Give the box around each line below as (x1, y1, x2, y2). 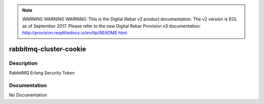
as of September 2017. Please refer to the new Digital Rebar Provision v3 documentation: (22, 23, 201, 29)
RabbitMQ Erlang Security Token (9, 70, 75, 76)
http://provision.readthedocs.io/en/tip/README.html (22, 30, 127, 36)
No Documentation (9, 92, 47, 98)
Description (9, 60, 38, 67)
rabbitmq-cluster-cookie (9, 45, 87, 53)
